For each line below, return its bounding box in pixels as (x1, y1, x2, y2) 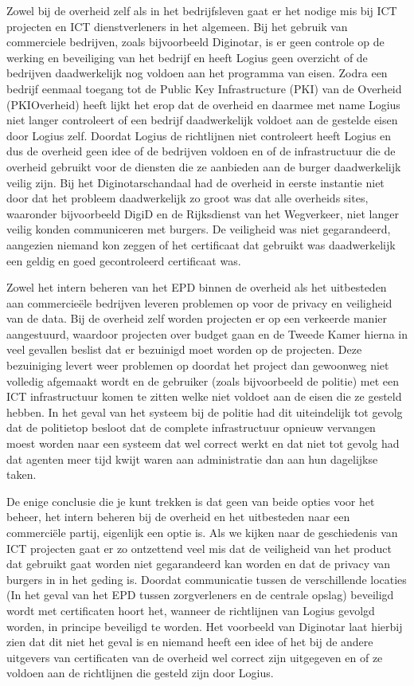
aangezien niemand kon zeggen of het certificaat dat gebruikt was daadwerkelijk (6, 236, 396, 253)
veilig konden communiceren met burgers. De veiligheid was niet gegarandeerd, (6, 221, 391, 237)
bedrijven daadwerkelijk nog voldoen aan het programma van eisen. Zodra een (6, 65, 388, 81)
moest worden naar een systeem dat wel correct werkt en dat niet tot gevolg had (6, 435, 400, 452)
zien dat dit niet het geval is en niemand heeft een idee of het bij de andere (6, 633, 373, 650)
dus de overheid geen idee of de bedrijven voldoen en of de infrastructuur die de (6, 143, 396, 159)
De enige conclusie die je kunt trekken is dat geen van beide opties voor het (6, 492, 375, 509)
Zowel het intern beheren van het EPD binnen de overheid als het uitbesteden (6, 279, 387, 296)
